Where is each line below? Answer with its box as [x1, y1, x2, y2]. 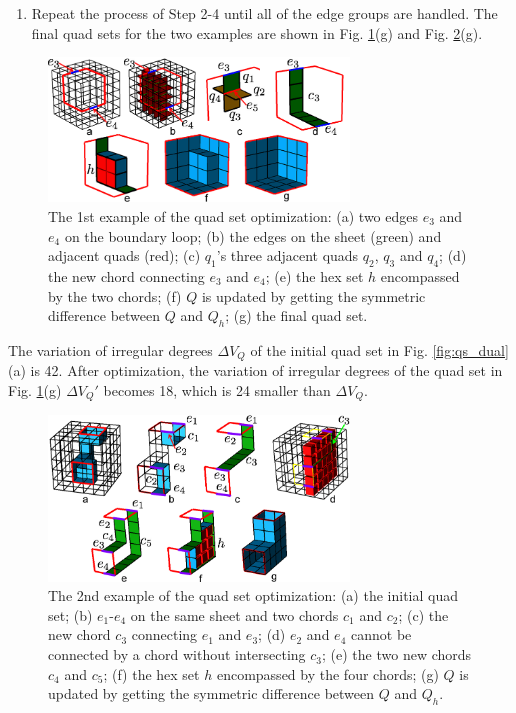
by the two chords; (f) [48, 285, 182, 306]
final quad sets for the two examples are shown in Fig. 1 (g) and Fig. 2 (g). [31, 22, 483, 43]
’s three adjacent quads [216, 245, 359, 266]
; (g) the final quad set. [225, 305, 368, 326]
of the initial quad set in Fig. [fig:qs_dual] [250, 339, 509, 360]
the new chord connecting [48, 265, 205, 286]
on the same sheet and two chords [130, 604, 339, 625]
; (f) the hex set [103, 663, 200, 684]
